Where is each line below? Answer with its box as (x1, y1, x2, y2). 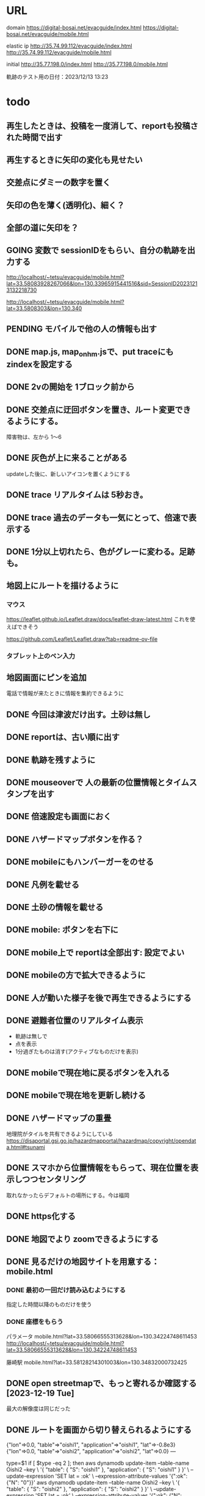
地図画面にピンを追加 (6, 673, 87, 683)
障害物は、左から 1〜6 (6, 433, 62, 441)
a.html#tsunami (6, 1143, 46, 1151)
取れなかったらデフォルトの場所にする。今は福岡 (6, 1191, 130, 1199)
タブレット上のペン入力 (6, 651, 75, 660)
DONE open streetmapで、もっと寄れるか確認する (6, 1378, 197, 1389)
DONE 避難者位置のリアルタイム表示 (6, 1015, 143, 1025)
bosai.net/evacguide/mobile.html (6, 30, 90, 37)
